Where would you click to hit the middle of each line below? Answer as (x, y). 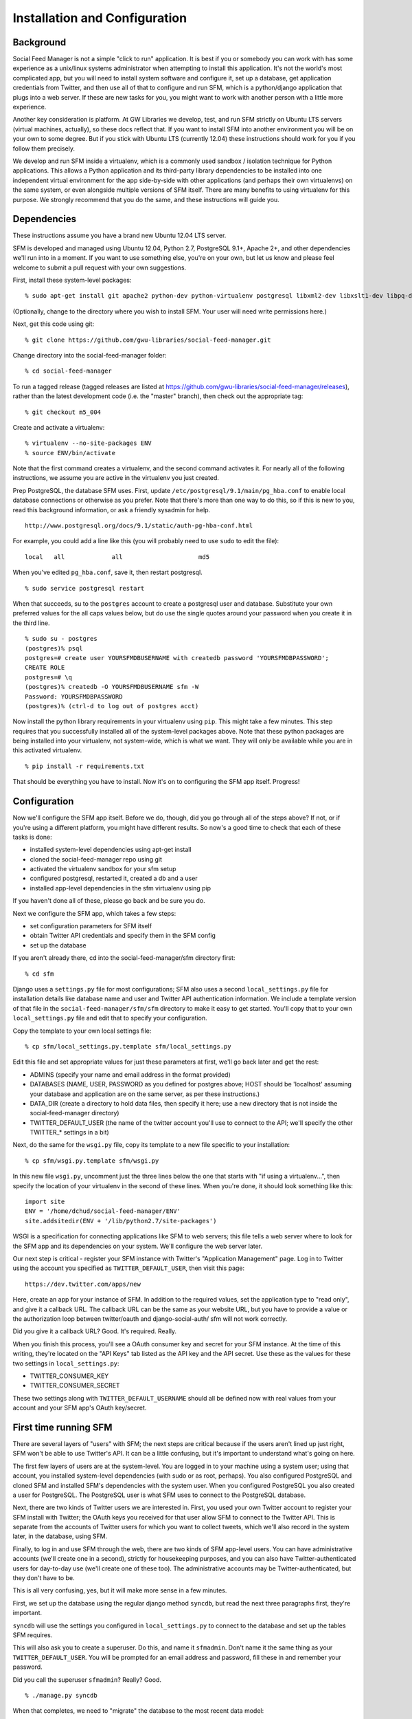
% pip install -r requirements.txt (85, 766)
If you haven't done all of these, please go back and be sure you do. (109, 901)
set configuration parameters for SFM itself (91, 926)
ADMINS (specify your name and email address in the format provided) (130, 1074)
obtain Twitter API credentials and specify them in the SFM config (123, 936)
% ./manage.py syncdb (61, 1695)
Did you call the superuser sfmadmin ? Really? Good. (87, 1679)
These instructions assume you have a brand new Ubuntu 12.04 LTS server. (119, 236)
